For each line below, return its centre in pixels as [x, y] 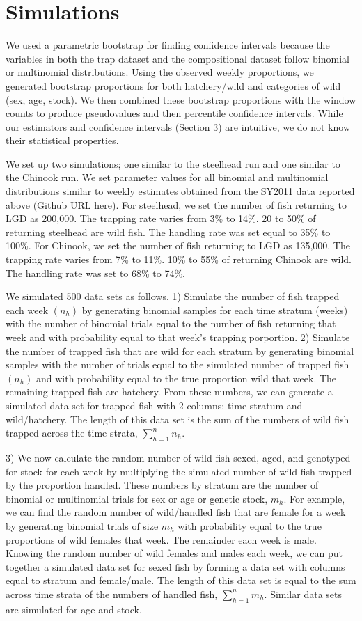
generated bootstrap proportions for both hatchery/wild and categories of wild [173, 85]
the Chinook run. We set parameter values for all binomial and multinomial [167, 177]
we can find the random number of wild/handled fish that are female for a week [176, 512]
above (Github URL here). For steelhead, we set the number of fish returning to [176, 204]
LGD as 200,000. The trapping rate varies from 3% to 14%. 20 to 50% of [161, 218]
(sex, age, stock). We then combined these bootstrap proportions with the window [181, 99]
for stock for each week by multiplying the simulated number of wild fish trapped [179, 471]
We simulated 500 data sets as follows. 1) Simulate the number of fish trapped [173, 296]
